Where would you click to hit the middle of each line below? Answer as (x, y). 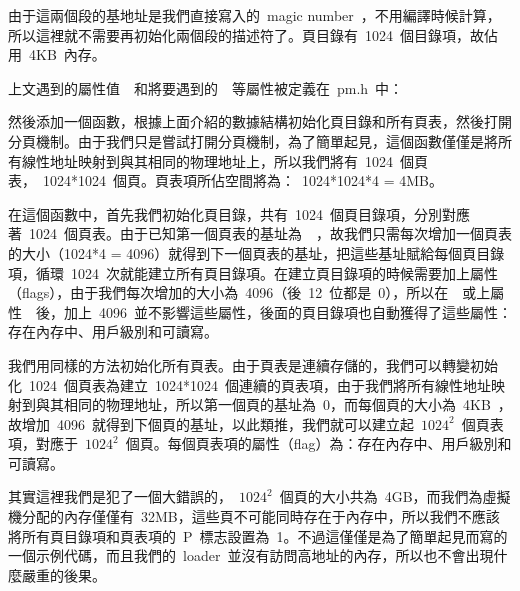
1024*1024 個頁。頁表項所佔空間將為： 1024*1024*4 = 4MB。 (242, 180)
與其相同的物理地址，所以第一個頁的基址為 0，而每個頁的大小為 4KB (263, 404)
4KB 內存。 (67, 54)
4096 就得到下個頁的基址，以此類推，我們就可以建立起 (235, 423)
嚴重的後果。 (63, 574)
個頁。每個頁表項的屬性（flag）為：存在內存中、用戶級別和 (318, 443)
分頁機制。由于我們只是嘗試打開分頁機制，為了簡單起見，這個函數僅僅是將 (253, 140)
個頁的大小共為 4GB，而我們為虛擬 (395, 496)
